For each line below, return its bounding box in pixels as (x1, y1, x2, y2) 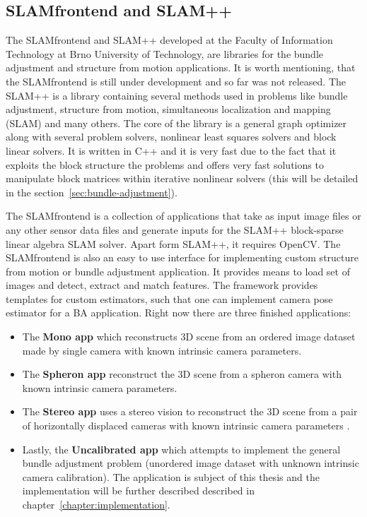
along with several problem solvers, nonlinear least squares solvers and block (6, 129, 337, 144)
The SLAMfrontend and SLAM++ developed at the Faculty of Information (6, 32, 333, 47)
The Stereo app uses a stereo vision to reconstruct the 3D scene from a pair (22, 404, 358, 419)
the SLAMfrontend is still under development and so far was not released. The (6, 73, 346, 88)
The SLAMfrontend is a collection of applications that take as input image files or (6, 208, 361, 223)
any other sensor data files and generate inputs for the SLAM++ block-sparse (6, 222, 344, 237)
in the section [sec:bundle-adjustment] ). (6, 184, 177, 199)
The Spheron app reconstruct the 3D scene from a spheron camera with (22, 367, 342, 381)
